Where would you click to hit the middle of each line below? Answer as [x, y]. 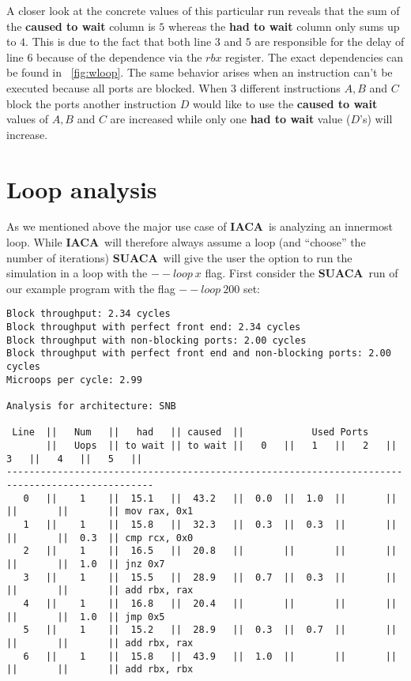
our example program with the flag [91, 288]
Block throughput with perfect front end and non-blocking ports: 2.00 [199, 354]
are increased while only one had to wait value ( [230, 119]
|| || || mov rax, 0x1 [100, 512]
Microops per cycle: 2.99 [74, 380]
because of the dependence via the [119, 56]
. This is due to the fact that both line [119, 41]
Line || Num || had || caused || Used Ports [190, 433]
